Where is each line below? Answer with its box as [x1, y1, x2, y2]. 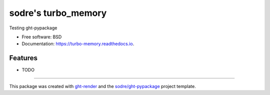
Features [9, 54, 37, 62]
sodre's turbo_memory [9, 7, 107, 18]
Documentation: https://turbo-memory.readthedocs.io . [21, 41, 134, 47]
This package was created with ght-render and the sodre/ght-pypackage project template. [9, 83, 196, 89]
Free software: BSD [21, 34, 62, 40]
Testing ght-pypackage [9, 25, 57, 31]
